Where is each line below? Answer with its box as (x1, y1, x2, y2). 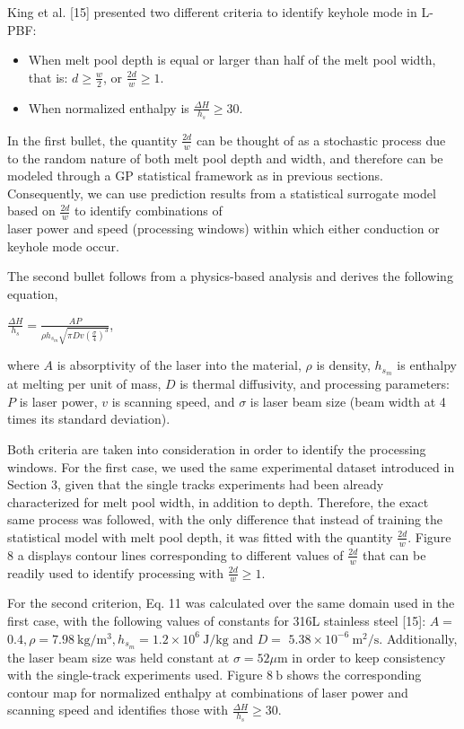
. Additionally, (379, 628, 458, 647)
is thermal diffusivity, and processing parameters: (179, 374, 450, 393)
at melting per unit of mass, (7, 374, 162, 393)
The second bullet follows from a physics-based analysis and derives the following (7, 267, 453, 285)
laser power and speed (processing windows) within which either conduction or (7, 219, 440, 238)
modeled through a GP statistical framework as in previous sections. (7, 166, 383, 185)
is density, (316, 356, 371, 374)
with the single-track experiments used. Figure (7, 665, 263, 684)
